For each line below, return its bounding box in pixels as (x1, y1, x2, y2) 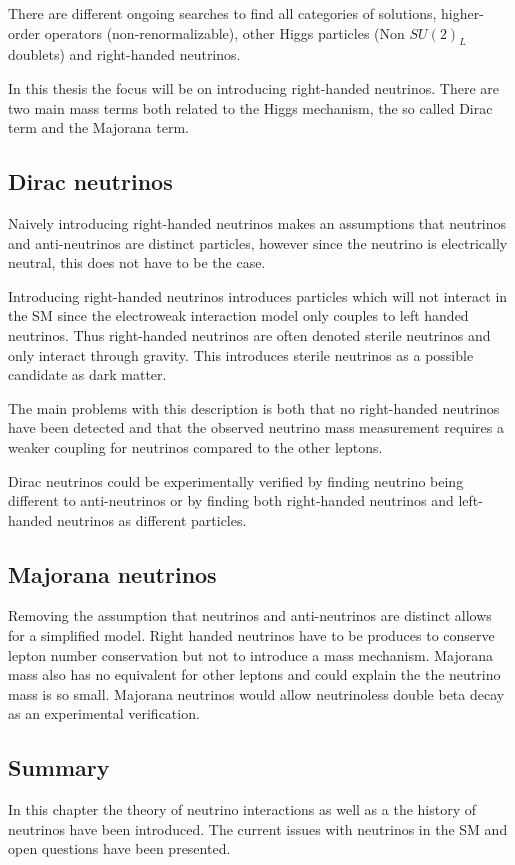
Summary (8, 752, 110, 783)
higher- (440, 3, 484, 23)
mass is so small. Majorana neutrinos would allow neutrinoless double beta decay (8, 683, 505, 704)
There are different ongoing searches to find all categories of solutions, (8, 3, 437, 23)
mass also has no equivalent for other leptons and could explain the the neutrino (8, 664, 501, 685)
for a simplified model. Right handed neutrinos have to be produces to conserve (8, 625, 495, 646)
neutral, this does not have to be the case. (8, 252, 266, 273)
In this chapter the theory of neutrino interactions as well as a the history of (8, 799, 477, 820)
